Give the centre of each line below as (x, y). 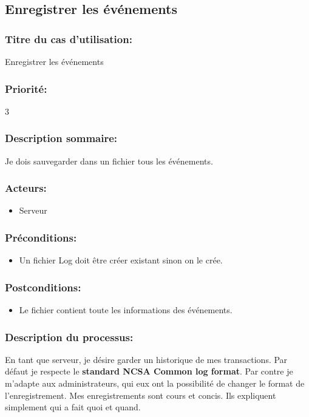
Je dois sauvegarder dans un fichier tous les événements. (109, 161)
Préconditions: (41, 237)
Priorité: (26, 88)
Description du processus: (69, 337)
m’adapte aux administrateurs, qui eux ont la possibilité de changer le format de (155, 383)
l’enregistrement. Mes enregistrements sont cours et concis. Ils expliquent (141, 395)
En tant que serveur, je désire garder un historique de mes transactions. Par (146, 359)
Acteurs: (26, 188)
